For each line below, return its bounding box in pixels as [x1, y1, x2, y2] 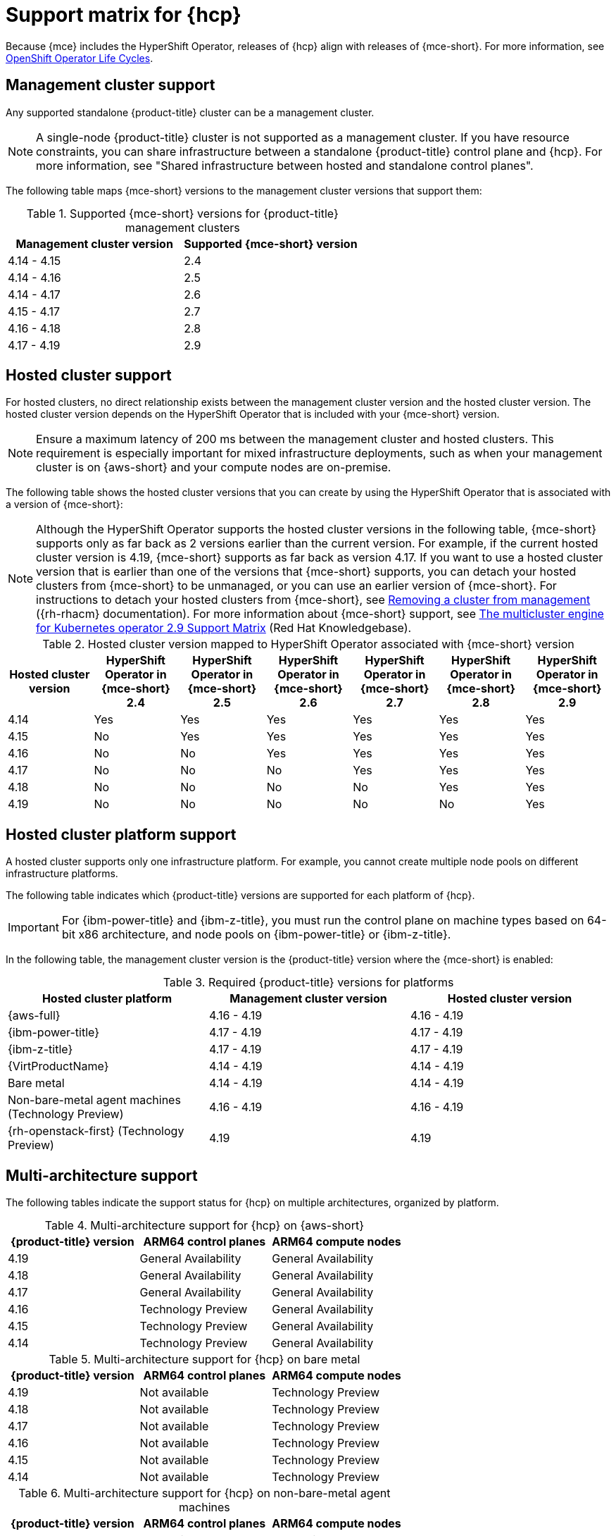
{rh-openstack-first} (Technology [8, 1124, 184, 1139]
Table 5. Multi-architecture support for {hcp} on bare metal [49, 1352, 360, 1367]
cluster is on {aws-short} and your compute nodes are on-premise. [36, 460, 391, 475]
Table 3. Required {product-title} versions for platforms [163, 975, 454, 990]
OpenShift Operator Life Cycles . [6, 51, 153, 64]
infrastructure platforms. [6, 867, 118, 880]
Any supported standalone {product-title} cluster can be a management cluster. [6, 106, 375, 118]
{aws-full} [8, 1008, 61, 1023]
